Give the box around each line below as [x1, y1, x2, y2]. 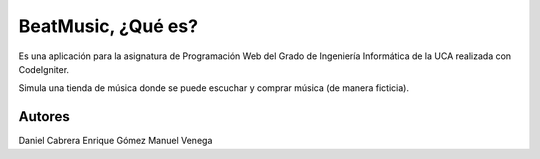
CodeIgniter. [18, 63, 70, 75]
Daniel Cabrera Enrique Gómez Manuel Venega [18, 135, 213, 147]
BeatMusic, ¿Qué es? [18, 15, 199, 37]
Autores [18, 108, 70, 125]
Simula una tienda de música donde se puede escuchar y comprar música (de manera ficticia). [18, 82, 410, 94]
